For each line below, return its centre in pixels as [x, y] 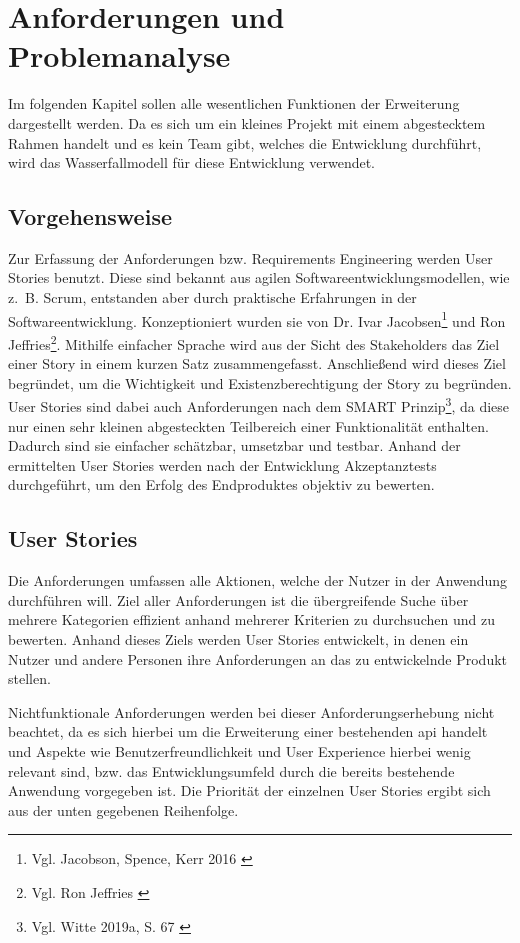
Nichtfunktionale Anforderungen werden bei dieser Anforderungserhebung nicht [251, 711]
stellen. [29, 678]
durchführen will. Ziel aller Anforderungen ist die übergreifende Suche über [238, 599]
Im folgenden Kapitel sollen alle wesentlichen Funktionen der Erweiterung [234, 103]
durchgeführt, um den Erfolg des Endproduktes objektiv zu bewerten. [221, 484]
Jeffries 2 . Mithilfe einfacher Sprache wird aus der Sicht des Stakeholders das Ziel [254, 342]
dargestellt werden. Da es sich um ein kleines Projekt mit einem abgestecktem [247, 122]
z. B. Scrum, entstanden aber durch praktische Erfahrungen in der [212, 297]
